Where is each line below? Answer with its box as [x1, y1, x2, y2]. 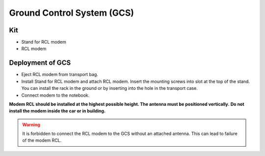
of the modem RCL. [22, 137, 62, 143]
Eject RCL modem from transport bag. [21, 72, 98, 78]
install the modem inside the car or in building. [9, 108, 106, 114]
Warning [22, 122, 40, 128]
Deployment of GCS [9, 59, 71, 67]
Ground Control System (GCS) [9, 7, 134, 18]
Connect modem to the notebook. [21, 92, 90, 98]
